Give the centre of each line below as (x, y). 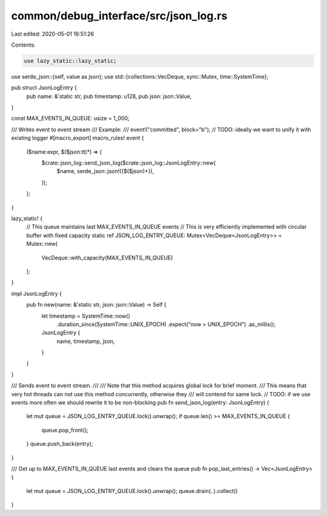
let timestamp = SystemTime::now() (86, 316)
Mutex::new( (42, 244)
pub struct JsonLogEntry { (44, 88)
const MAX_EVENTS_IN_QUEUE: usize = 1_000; (70, 119)
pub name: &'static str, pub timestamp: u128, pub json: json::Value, (109, 96)
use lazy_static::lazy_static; (71, 61)
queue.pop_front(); (65, 430)
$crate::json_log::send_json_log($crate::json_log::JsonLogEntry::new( (129, 163)
